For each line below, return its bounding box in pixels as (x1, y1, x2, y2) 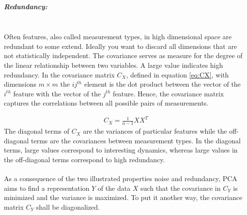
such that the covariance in (140, 183, 221, 193)
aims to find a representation (4, 183, 90, 193)
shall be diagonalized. (36, 202, 100, 212)
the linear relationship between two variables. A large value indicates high (4, 60, 223, 70)
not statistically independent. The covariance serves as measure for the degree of (4, 50, 243, 61)
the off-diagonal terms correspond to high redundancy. (4, 154, 165, 165)
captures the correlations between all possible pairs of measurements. (4, 98, 209, 108)
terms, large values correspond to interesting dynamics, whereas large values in (4, 145, 238, 155)
